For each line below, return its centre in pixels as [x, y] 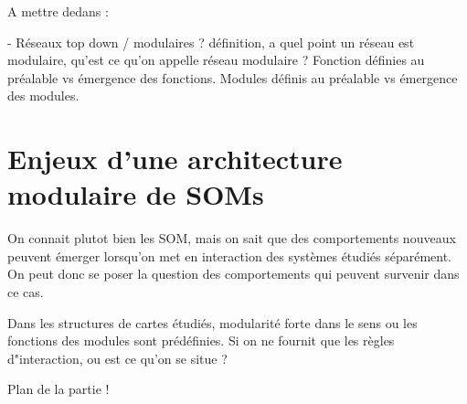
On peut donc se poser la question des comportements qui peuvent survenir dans [233, 274]
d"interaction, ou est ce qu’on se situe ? [117, 358]
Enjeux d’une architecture [175, 159]
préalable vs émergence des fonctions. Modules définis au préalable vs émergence [233, 77]
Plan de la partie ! [58, 389]
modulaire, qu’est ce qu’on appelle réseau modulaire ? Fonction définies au [216, 60]
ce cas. [26, 292]
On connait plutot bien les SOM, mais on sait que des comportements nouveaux [232, 238]
